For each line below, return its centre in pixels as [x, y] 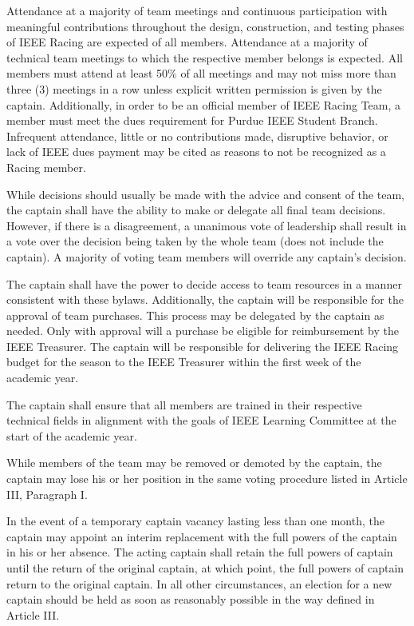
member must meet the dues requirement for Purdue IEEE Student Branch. [192, 120]
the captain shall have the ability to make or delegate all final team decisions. [196, 210]
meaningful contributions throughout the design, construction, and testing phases [205, 26]
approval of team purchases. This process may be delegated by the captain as [195, 315]
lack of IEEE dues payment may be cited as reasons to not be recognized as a [196, 152]
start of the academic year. [72, 435]
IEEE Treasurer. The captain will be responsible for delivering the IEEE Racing [203, 346]
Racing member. [46, 167]
